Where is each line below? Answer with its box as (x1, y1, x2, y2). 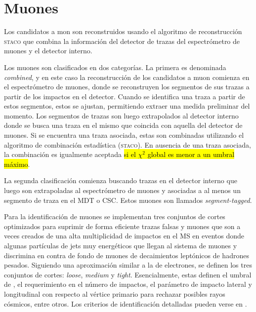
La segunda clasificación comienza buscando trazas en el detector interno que (4, 175, 237, 186)
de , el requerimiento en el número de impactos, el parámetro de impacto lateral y (4, 279, 252, 289)
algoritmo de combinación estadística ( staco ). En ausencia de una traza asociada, (4, 139, 251, 150)
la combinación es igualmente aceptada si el (4, 149, 136, 159)
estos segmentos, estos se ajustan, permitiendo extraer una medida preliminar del (4, 101, 250, 111)
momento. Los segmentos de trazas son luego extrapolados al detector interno (4, 110, 239, 120)
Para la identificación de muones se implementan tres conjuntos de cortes (4, 211, 225, 222)
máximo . (4, 158, 30, 169)
